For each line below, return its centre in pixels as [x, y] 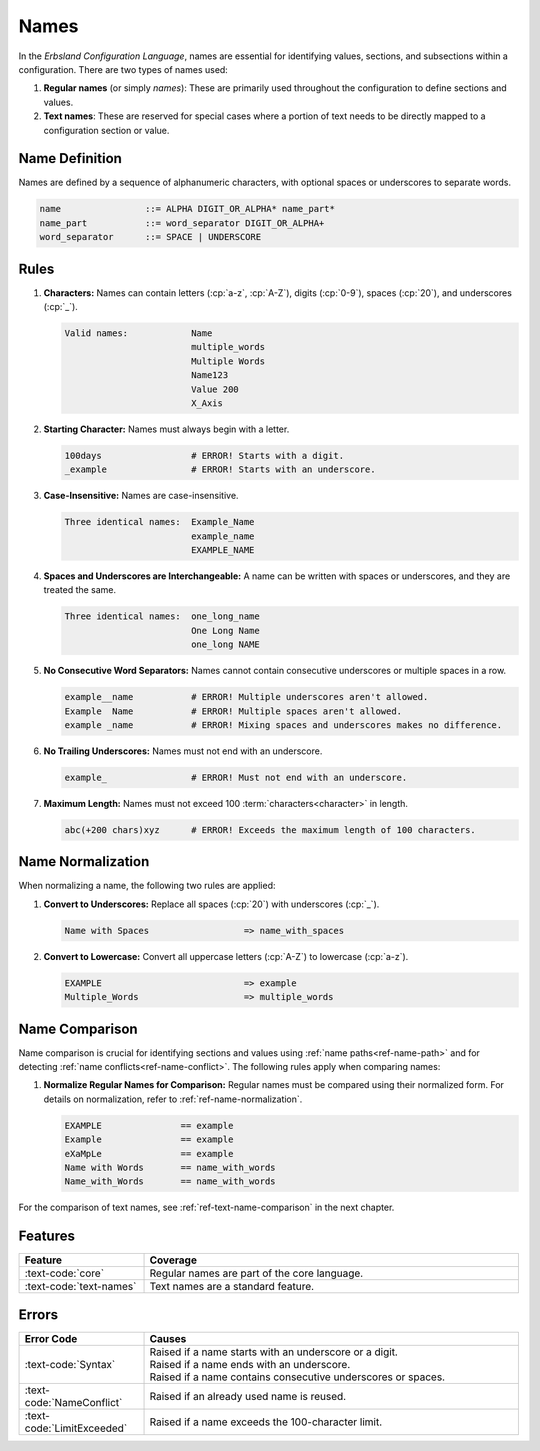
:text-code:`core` [64, 1273]
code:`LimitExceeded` [76, 1428]
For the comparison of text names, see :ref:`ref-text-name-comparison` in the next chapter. [206, 1207]
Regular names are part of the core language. [256, 1273]
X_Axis [207, 403]
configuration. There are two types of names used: [123, 69]
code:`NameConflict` [73, 1402]
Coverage [173, 1260]
